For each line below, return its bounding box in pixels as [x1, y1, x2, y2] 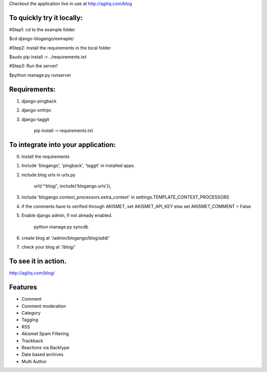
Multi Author [21, 358, 47, 364]
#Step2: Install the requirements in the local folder [9, 45, 111, 51]
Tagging [21, 317, 39, 323]
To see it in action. [9, 257, 67, 266]
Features [9, 283, 37, 292]
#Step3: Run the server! [9, 63, 58, 69]
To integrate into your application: [9, 140, 116, 149]
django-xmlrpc [21, 107, 52, 113]
